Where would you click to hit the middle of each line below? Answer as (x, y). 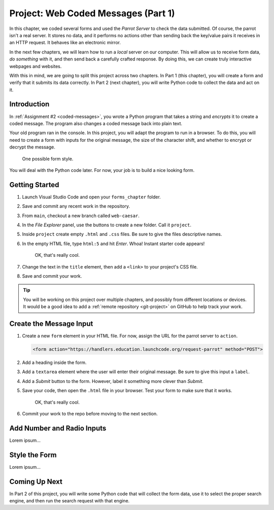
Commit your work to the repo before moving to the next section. (90, 413)
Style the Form (33, 455)
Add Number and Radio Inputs (58, 428)
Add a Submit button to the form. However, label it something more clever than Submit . (113, 381)
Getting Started (34, 185)
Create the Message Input (51, 324)
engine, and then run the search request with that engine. (70, 501)
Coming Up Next (36, 481)
